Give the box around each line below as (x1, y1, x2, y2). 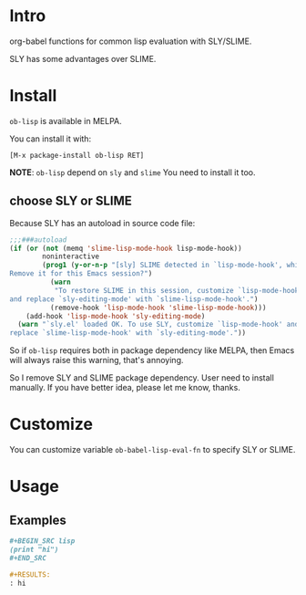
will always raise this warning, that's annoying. (9, 355, 184, 366)
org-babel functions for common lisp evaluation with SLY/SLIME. (9, 36, 252, 47)
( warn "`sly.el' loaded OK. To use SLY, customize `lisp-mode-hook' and (17, 320, 300, 329)
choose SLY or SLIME (9, 193, 132, 209)
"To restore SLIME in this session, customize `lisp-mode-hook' (54, 286, 303, 295)
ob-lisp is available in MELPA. (9, 115, 122, 126)
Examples (9, 512, 66, 527)
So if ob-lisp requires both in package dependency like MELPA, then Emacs (9, 345, 295, 356)
